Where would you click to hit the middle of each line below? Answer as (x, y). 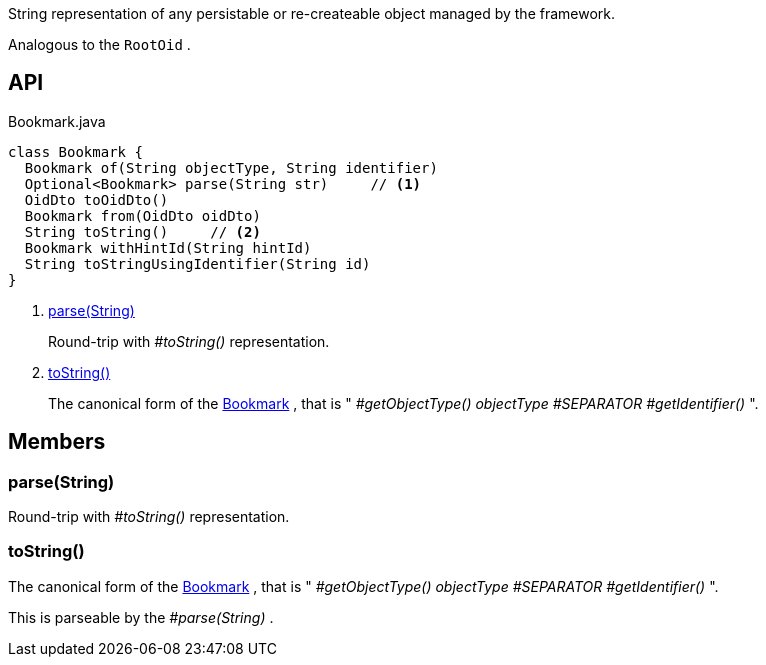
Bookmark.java (57, 121)
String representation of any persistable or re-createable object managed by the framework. (312, 13)
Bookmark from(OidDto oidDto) (142, 215)
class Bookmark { (75, 151)
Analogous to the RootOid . (99, 44)
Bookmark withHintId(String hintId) (168, 247)
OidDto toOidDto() (96, 199)
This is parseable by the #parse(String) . (141, 617)
